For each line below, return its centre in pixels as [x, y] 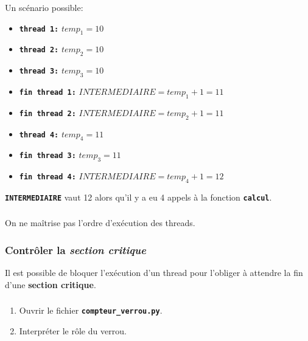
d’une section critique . [51, 284]
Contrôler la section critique [75, 250]
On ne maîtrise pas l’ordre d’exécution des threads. [100, 223]
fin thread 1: [47, 92]
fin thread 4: [47, 177]
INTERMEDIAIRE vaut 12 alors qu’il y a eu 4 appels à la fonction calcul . [138, 197]
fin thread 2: [47, 113]
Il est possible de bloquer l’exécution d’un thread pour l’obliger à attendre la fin [154, 273]
